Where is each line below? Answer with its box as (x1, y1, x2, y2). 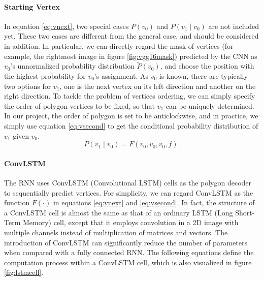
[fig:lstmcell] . (4, 267, 44, 277)
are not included (208, 20, 259, 31)
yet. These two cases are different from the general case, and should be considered (4, 30, 259, 41)
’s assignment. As (94, 70, 149, 81)
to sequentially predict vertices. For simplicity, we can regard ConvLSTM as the (4, 187, 253, 198)
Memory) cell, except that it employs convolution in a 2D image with (22, 217, 239, 228)
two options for (4, 80, 51, 91)
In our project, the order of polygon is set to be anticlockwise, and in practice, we (4, 110, 258, 121)
